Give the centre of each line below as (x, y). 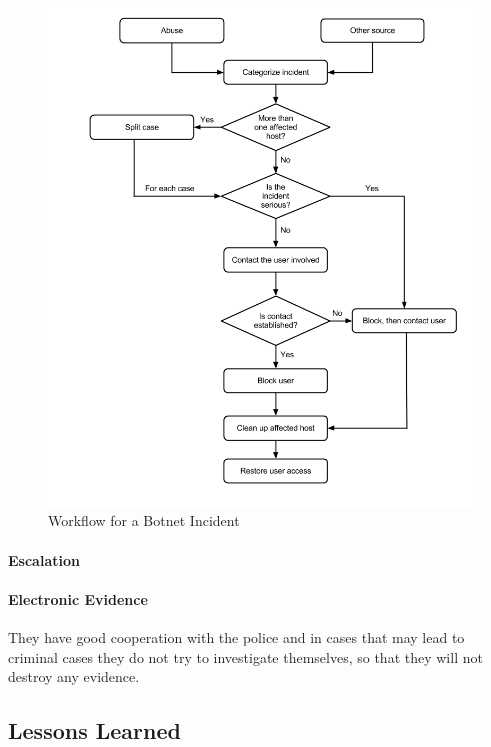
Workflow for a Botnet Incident (144, 520)
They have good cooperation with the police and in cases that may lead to (236, 636)
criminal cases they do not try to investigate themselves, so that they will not (245, 656)
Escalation (44, 559)
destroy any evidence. (74, 676)
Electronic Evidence (78, 598)
